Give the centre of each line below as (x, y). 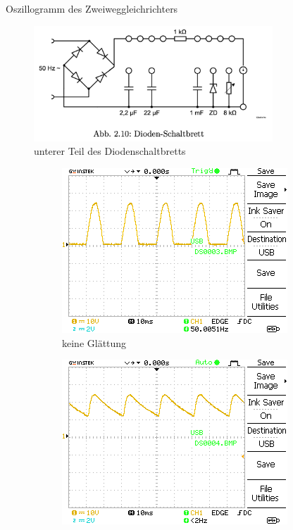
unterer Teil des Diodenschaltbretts (110, 151)
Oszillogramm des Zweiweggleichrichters (92, 8)
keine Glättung (94, 342)
